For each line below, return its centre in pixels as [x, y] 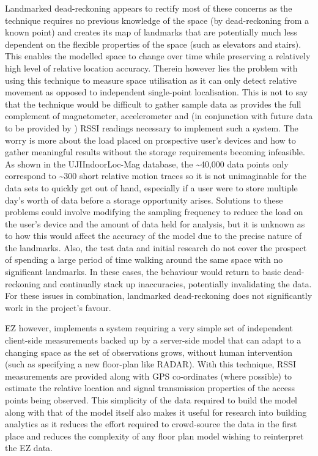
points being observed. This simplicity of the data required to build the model [151, 400]
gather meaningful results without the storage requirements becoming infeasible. [155, 152]
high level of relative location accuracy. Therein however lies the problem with [151, 68]
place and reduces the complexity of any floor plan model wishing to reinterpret [154, 436]
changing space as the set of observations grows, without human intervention [149, 352]
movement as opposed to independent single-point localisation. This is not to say [157, 92]
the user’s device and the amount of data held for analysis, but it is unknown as [155, 223]
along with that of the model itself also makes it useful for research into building [156, 412]
